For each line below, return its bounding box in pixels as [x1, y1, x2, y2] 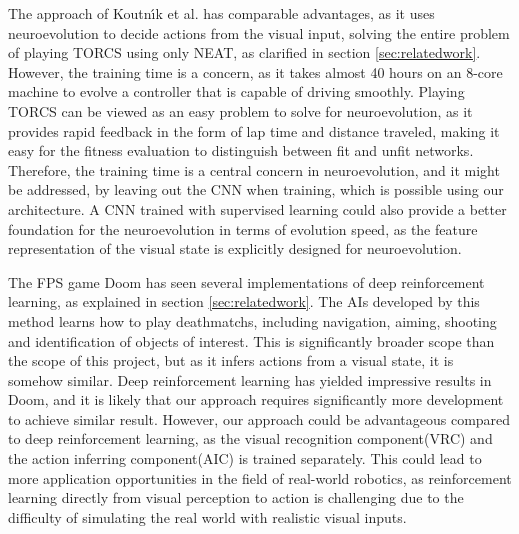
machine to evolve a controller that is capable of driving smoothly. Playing [8, 81, 465, 102]
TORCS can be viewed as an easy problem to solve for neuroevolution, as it [8, 100, 473, 121]
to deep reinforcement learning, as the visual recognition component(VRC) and [8, 428, 493, 449]
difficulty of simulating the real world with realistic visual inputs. [8, 506, 407, 527]
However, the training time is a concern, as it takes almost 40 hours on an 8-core [8, 61, 503, 82]
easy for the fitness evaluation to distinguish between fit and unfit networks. [8, 140, 474, 161]
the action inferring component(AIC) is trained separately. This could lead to [8, 448, 482, 469]
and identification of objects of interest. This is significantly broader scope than [8, 330, 495, 351]
